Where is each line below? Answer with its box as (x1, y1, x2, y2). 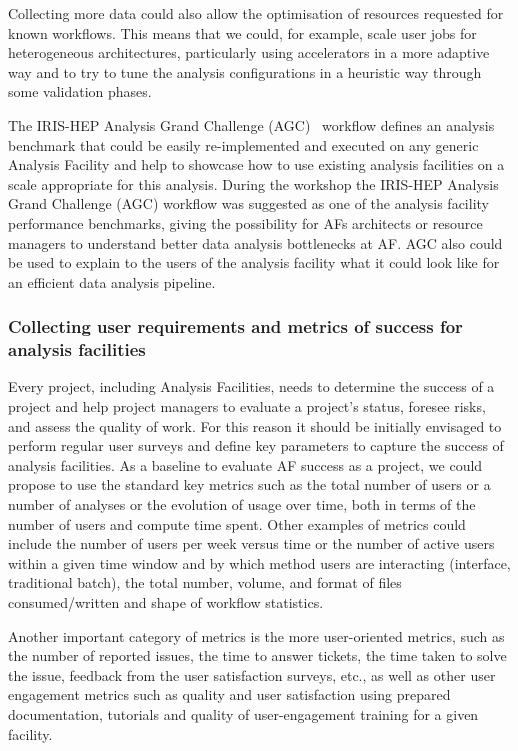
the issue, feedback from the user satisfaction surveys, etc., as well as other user (8, 664, 496, 685)
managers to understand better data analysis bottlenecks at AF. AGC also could (8, 232, 503, 253)
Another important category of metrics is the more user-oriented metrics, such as (8, 625, 505, 646)
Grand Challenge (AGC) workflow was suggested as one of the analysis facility (8, 193, 489, 214)
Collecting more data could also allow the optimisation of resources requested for (8, 3, 504, 23)
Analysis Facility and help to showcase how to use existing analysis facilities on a (8, 154, 505, 175)
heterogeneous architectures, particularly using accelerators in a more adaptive (8, 42, 490, 63)
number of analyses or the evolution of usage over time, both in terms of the (8, 494, 476, 515)
